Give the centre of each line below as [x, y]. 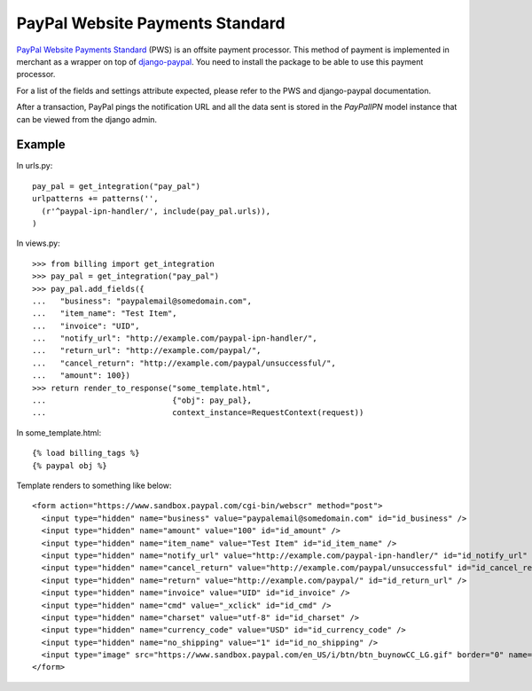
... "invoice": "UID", [86, 326]
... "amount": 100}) [82, 376]
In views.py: [39, 243]
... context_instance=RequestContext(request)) [198, 413]
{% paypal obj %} [70, 465]
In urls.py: [35, 166]
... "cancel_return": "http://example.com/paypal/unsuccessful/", [184, 363]
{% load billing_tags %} [86, 453]
